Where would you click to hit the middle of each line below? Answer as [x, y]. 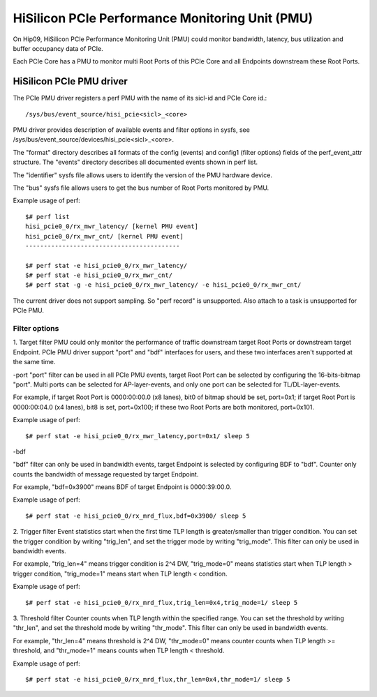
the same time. [34, 362]
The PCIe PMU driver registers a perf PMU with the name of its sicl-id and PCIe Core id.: [140, 98]
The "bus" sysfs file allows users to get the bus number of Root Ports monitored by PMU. [141, 188]
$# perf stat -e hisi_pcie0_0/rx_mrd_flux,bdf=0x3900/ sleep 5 [136, 516]
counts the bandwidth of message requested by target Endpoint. [106, 474]
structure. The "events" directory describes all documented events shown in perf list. [135, 162]
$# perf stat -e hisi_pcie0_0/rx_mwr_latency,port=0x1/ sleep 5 [138, 436]
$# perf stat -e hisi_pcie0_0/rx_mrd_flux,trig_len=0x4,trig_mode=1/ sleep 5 [162, 602]
